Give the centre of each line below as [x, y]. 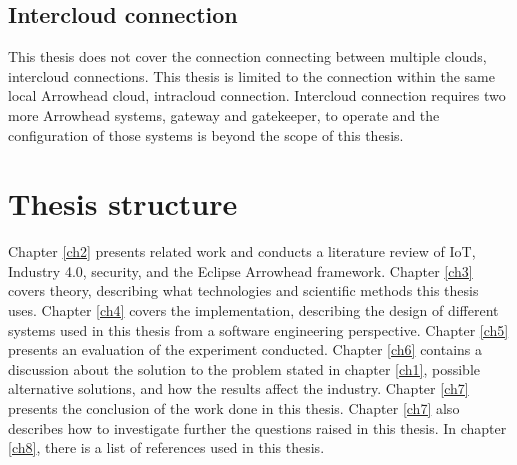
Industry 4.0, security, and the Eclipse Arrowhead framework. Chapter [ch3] [240, 270]
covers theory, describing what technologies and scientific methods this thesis [243, 290]
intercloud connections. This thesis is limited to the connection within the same [251, 75]
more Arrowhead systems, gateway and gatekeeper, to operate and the [224, 114]
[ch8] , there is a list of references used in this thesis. [166, 447]
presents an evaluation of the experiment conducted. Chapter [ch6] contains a [245, 349]
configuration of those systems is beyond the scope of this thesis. [206, 134]
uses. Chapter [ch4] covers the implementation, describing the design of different [253, 310]
